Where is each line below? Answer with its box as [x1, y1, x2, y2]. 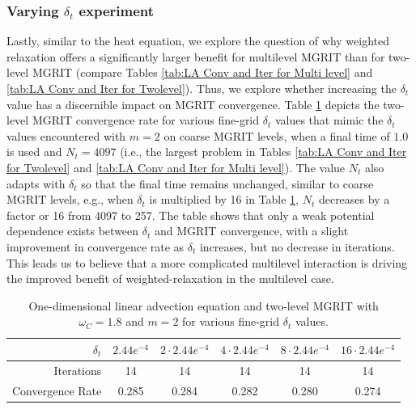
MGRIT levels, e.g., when [6, 191, 134, 208]
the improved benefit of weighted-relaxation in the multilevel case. [6, 270, 334, 287]
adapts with [6, 175, 66, 192]
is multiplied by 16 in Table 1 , [149, 191, 299, 208]
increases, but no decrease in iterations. [199, 238, 395, 255]
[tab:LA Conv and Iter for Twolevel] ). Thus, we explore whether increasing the [6, 80, 397, 96]
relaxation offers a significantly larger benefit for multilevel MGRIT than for [6, 48, 385, 65]
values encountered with [6, 127, 126, 144]
